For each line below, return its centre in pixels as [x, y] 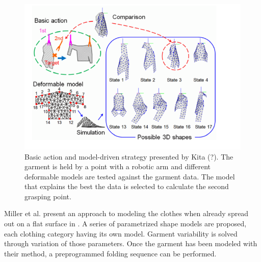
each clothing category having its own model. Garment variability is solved [121, 233]
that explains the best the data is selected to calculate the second [127, 186]
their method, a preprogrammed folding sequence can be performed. [110, 253]
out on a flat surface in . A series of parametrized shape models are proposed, [125, 224]
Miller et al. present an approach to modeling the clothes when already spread [126, 213]
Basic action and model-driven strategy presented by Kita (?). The [129, 156]
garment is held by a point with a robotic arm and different [118, 166]
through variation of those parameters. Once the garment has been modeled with [131, 243]
